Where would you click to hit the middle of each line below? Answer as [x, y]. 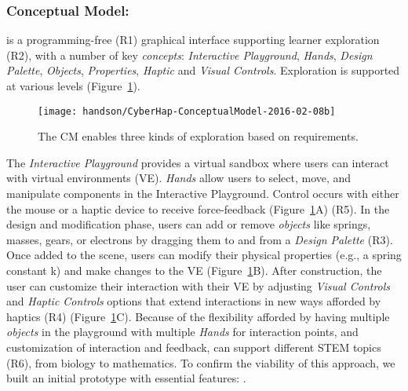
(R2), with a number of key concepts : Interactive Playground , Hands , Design [189, 55]
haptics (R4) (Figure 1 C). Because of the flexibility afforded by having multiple [198, 316]
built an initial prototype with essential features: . [126, 378]
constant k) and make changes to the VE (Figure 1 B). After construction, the [194, 270]
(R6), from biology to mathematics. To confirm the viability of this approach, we [201, 362]
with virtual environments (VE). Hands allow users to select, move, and [179, 178]
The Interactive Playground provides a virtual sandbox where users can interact [198, 162]
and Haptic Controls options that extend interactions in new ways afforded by [194, 301]
